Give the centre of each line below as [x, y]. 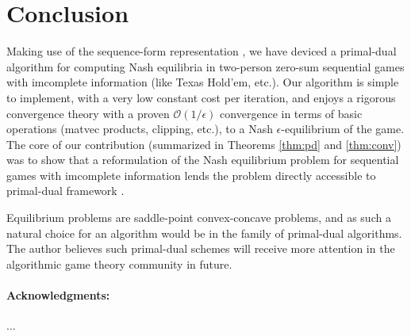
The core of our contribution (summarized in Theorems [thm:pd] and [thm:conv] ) [204, 144]
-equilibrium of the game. [343, 129]
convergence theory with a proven [88, 113]
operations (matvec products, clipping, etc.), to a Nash [140, 129]
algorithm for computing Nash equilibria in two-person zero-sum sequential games [205, 66]
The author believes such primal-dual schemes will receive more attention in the [201, 248]
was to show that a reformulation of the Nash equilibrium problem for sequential [203, 160]
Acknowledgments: [58, 295]
